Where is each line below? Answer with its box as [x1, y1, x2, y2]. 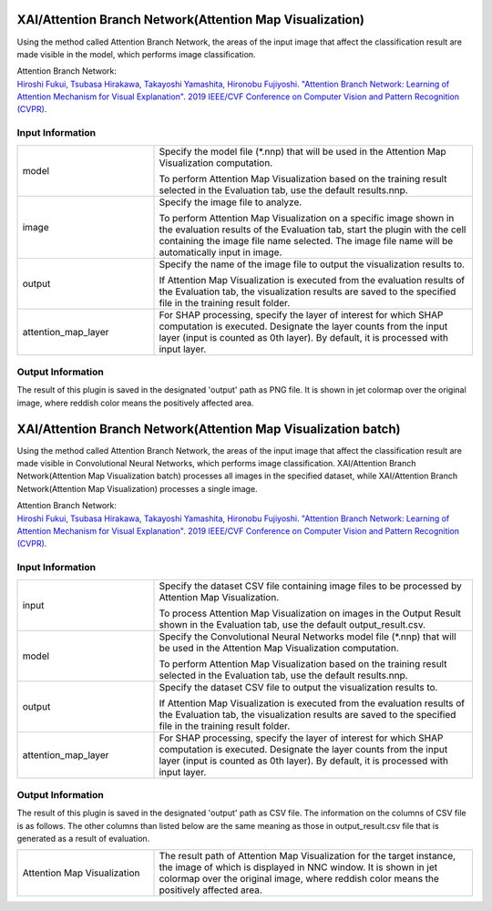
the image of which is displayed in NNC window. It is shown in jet [159, 861, 437, 874]
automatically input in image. [159, 246, 282, 259]
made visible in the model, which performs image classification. [16, 48, 256, 59]
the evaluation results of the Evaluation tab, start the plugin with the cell [159, 223, 466, 236]
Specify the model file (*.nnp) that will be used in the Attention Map [159, 145, 446, 158]
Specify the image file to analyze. [159, 196, 302, 209]
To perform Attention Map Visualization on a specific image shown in [159, 211, 455, 224]
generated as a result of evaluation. [16, 834, 150, 844]
